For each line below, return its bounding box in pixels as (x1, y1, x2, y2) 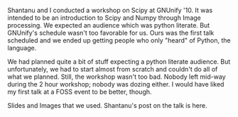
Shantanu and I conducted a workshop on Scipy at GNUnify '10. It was (7, 6, 213, 14)
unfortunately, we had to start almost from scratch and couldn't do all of (7, 65, 218, 73)
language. (7, 44, 37, 52)
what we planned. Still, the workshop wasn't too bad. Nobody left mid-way (7, 72, 226, 81)
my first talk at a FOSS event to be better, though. (7, 88, 152, 96)
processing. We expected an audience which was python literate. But (7, 21, 210, 29)
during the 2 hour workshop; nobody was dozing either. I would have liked (7, 80, 225, 88)
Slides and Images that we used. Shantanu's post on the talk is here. (7, 101, 207, 109)
